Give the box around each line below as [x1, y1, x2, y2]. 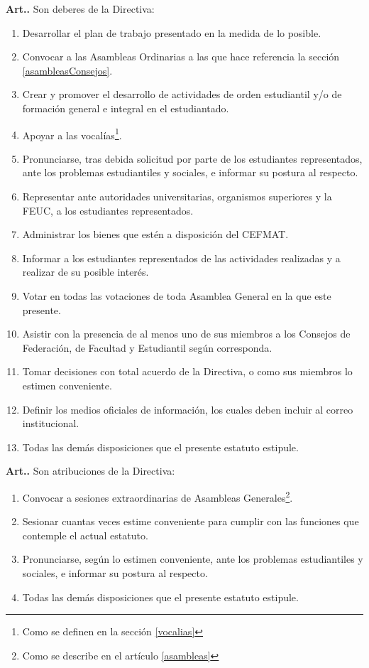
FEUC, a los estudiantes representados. [22, 203, 194, 217]
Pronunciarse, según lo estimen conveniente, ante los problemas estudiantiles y [22, 551, 363, 566]
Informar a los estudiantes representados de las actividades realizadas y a [22, 250, 341, 265]
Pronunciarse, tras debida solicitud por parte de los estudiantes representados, [22, 151, 363, 166]
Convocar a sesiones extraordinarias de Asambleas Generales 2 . [22, 487, 293, 505]
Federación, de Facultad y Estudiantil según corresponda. [22, 340, 272, 355]
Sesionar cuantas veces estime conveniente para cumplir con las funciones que [22, 514, 359, 529]
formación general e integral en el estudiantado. [22, 100, 229, 115]
